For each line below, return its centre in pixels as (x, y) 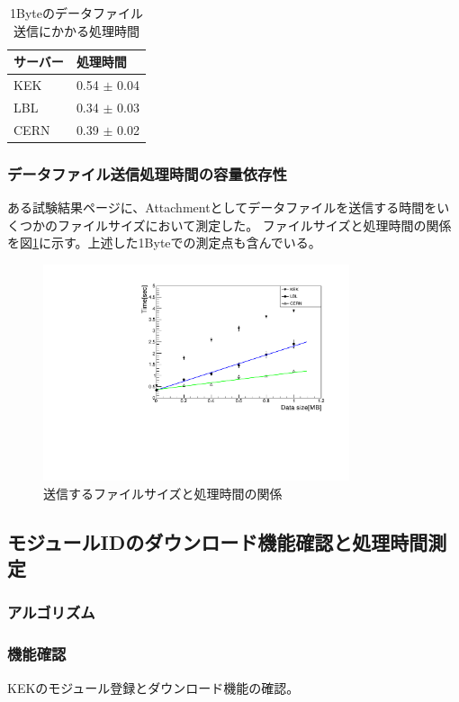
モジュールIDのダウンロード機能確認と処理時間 (218, 541)
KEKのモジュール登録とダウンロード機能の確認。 (153, 687)
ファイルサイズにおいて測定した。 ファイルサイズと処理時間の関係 (254, 225)
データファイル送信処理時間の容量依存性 (147, 173)
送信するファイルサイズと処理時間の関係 (163, 493)
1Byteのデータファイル (76, 13)
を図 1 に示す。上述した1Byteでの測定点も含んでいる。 (164, 243)
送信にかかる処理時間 (76, 30)
